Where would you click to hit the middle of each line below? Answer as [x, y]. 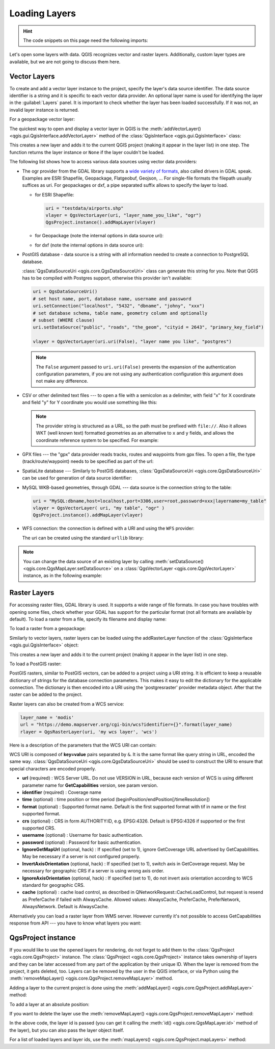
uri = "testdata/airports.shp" [85, 208]
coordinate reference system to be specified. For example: [97, 440]
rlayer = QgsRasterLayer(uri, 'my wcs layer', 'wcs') [89, 732]
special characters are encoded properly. [53, 768]
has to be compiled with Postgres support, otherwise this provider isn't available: [107, 278]
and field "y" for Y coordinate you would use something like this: [90, 403]
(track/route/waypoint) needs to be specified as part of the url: [88, 461]
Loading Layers [43, 13]
